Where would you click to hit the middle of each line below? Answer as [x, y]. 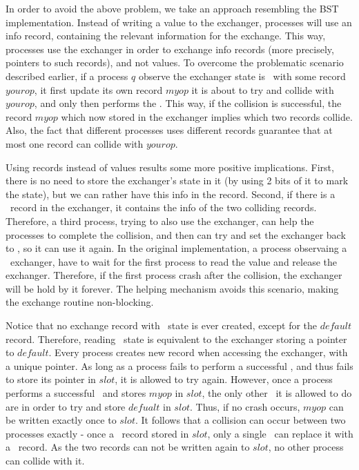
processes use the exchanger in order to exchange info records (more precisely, [170, 49]
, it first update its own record [98, 89]
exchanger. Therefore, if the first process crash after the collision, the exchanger [174, 275]
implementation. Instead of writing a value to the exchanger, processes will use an [179, 22]
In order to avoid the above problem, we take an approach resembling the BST [172, 8]
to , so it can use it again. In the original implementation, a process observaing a [176, 248]
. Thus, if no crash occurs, [245, 406]
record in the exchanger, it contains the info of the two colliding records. [163, 207]
